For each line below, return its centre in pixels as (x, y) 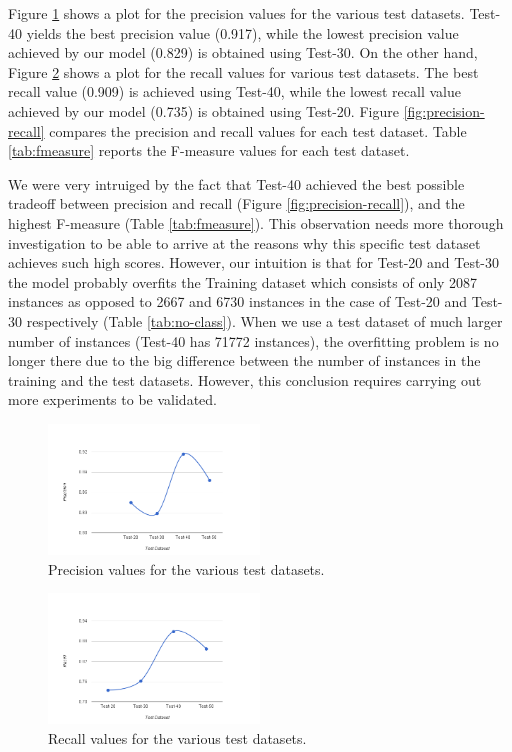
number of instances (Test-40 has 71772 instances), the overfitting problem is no (253, 340)
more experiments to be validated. (112, 399)
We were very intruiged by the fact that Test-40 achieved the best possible (236, 183)
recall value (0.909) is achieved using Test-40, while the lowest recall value (234, 91)
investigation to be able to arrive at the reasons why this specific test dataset (244, 242)
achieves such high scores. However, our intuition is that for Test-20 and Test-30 (254, 262)
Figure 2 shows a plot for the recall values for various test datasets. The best (243, 71)
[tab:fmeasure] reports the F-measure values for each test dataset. (209, 150)
